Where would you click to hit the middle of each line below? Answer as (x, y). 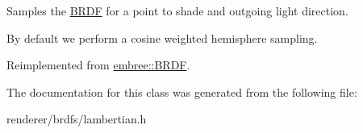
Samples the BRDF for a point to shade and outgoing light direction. (177, 10)
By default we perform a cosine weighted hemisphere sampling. (162, 37)
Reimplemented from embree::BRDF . (98, 65)
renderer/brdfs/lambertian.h (77, 119)
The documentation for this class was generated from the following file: (182, 91)
